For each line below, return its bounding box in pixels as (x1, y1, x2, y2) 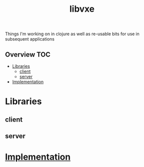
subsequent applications (5, 36, 55, 42)
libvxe (69, 3, 95, 15)
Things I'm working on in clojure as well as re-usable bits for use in (5, 31, 140, 37)
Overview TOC (5, 50, 51, 59)
